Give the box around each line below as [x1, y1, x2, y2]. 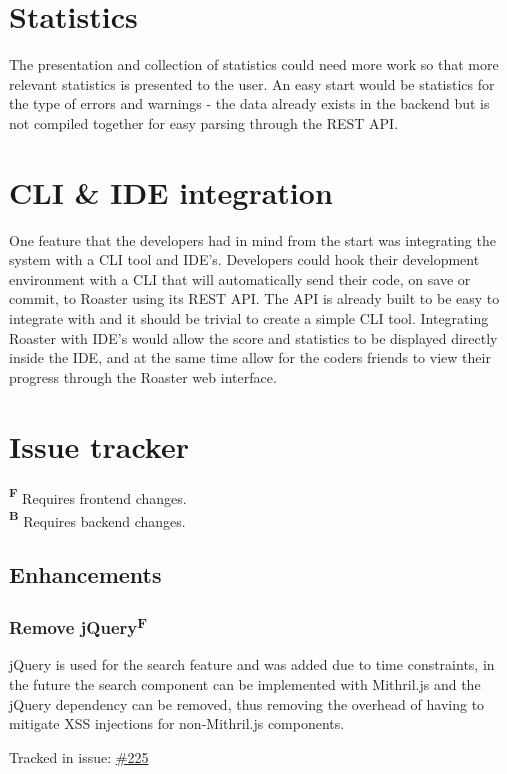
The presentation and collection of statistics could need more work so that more [9, 54, 499, 75]
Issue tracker [9, 425, 189, 466]
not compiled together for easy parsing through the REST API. [9, 112, 399, 133]
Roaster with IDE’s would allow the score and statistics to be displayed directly [9, 327, 498, 348]
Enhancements [9, 559, 162, 590]
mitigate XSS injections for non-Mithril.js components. [9, 713, 345, 734]
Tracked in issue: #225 [9, 746, 149, 767]
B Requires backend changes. [9, 507, 186, 531]
